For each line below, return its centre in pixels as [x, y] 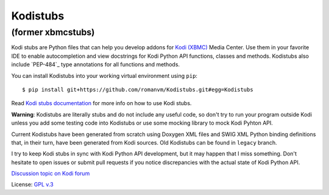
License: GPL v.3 [33, 185]
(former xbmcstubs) [53, 32]
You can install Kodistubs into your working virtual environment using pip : [104, 75]
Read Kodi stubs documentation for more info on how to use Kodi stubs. [101, 103]
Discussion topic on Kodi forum [51, 174]
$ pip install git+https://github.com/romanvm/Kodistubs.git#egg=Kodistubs [138, 89]
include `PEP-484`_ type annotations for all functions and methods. [95, 64]
